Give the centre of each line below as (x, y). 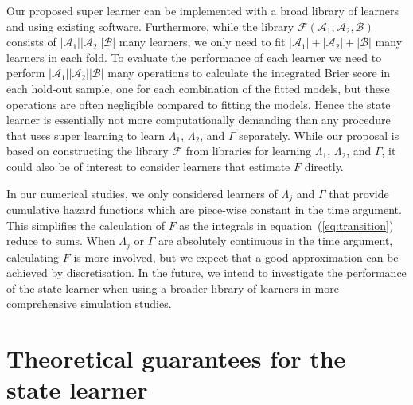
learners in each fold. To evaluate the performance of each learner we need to (194, 57)
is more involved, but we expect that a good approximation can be (236, 257)
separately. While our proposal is (319, 135)
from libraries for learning (249, 151)
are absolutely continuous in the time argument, (275, 241)
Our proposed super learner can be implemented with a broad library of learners (203, 10)
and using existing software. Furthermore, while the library (150, 26)
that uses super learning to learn (86, 135)
